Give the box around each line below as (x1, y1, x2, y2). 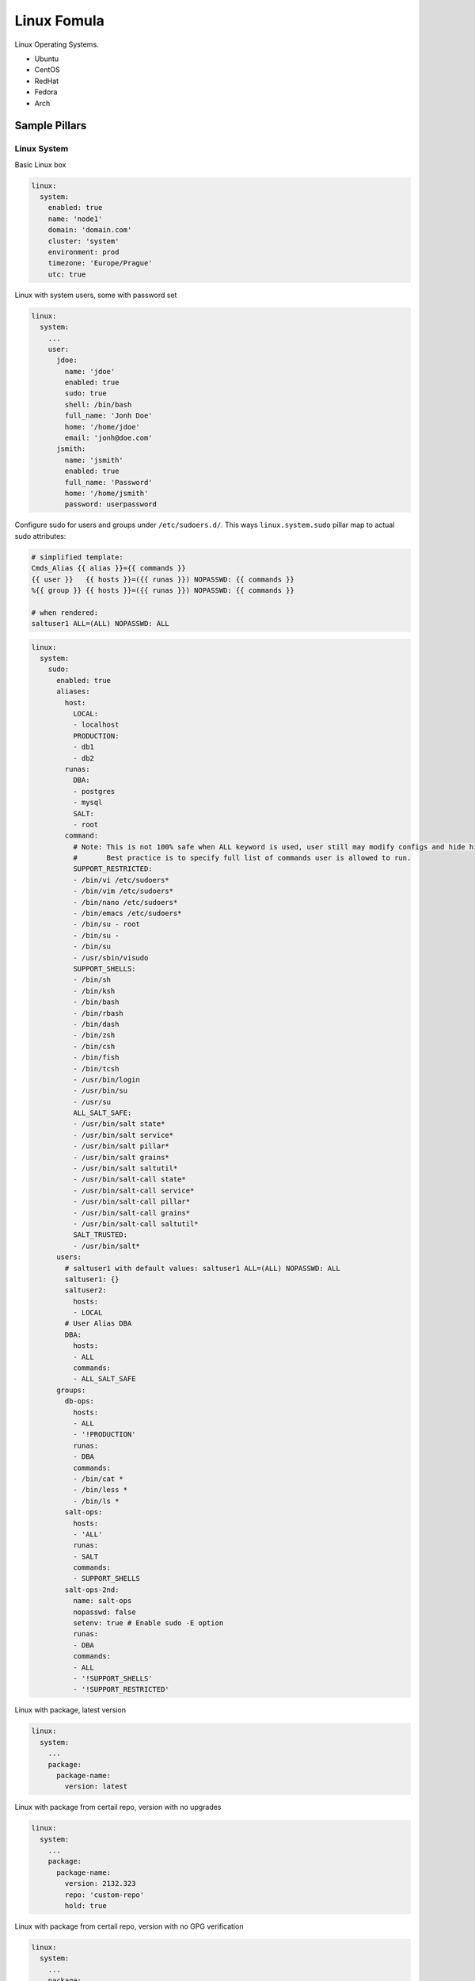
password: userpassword (64, 500, 158, 509)
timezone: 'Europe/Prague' (47, 258, 154, 268)
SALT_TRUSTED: (72, 1231, 128, 1239)
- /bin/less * (72, 1486, 128, 1494)
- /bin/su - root (72, 920, 140, 929)
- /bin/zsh (72, 1031, 116, 1040)
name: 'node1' (47, 214, 103, 223)
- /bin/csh (72, 1042, 116, 1051)
